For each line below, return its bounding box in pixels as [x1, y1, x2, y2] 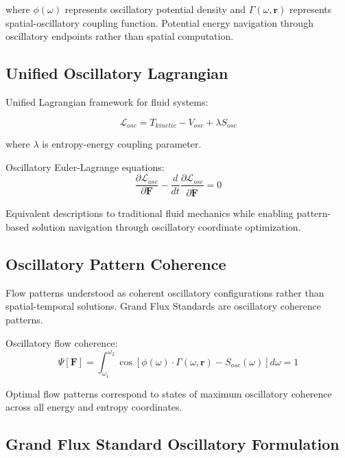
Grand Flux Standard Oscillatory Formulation [5, 433, 340, 455]
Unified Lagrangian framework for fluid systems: [5, 94, 209, 108]
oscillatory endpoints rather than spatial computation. [5, 29, 234, 43]
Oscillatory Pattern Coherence [5, 253, 226, 274]
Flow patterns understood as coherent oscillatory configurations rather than [5, 285, 324, 299]
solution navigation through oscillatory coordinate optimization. [32, 219, 301, 233]
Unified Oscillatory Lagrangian [5, 62, 228, 84]
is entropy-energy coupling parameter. [42, 137, 202, 151]
